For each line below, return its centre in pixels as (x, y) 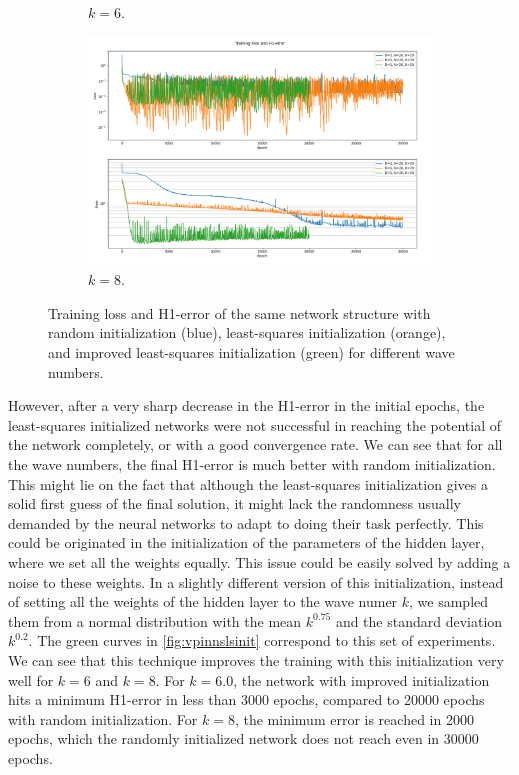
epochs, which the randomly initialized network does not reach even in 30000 (243, 738)
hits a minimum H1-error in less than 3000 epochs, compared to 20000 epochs (246, 699)
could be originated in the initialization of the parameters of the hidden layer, (246, 542)
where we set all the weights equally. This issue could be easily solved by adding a (259, 562)
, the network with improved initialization (361, 679)
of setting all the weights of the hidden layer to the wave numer (203, 601)
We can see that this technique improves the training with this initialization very (256, 659)
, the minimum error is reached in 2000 (354, 718)
